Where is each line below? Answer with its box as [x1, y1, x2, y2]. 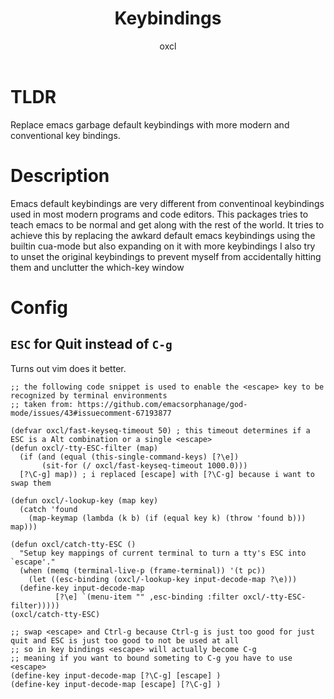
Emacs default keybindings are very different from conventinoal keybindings [10, 197, 325, 209]
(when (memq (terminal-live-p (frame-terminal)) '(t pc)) [19, 565, 267, 576]
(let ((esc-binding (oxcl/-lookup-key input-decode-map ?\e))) [28, 574, 298, 584]
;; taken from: [10, 399, 74, 409]
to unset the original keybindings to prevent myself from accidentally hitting [10, 250, 322, 262]
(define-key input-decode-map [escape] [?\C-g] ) [10, 679, 222, 689]
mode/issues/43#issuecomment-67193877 [10, 408, 172, 418]
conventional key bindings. [10, 129, 121, 141]
